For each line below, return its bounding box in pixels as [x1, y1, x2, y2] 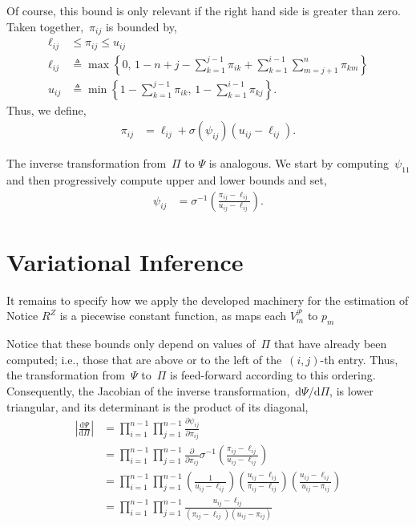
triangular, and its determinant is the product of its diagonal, [6, 398, 309, 415]
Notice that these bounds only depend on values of [6, 335, 256, 352]
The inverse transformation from [6, 155, 167, 172]
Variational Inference [6, 245, 244, 278]
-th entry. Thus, [320, 351, 398, 367]
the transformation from [6, 367, 125, 383]
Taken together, [6, 18, 84, 34]
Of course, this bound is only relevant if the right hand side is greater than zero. [6, 2, 401, 18]
